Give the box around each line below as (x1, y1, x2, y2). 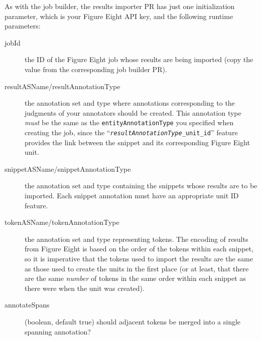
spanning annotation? (25, 326, 91, 336)
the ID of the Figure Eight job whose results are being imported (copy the (25, 54, 253, 65)
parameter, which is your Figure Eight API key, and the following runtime (5, 11, 233, 21)
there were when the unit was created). (25, 282, 145, 293)
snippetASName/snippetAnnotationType (5, 163, 131, 174)
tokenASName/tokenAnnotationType (5, 217, 119, 227)
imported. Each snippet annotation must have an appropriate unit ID (25, 190, 239, 201)
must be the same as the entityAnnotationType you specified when (25, 117, 234, 128)
